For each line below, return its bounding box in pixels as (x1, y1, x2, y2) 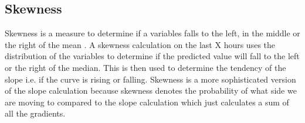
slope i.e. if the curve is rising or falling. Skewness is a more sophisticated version (5, 73, 296, 85)
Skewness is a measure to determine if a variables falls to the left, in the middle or (5, 27, 300, 39)
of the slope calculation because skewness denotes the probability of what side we (5, 84, 297, 97)
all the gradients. (5, 107, 66, 119)
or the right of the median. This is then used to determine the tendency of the (5, 61, 286, 73)
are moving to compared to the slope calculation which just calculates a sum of (5, 95, 289, 108)
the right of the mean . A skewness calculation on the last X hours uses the (5, 38, 276, 50)
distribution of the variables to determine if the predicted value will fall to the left (5, 50, 300, 62)
